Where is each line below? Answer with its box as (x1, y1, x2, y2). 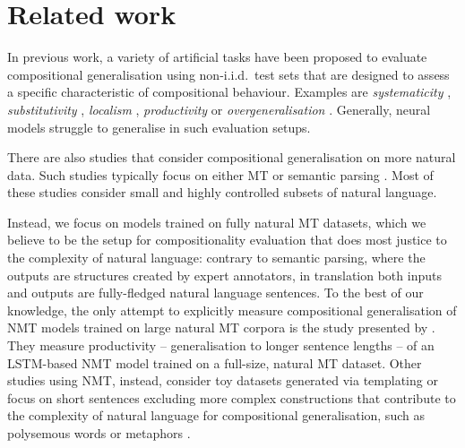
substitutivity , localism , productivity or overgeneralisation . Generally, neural (7, 99, 431, 118)
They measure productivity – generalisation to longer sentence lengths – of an (7, 336, 435, 355)
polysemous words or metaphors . (7, 424, 191, 442)
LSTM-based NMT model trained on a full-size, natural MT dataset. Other (7, 353, 422, 372)
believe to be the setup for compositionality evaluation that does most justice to (7, 230, 447, 249)
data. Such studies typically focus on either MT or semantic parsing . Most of (7, 165, 434, 184)
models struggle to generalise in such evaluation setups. (7, 117, 311, 136)
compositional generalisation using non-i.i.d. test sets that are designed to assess (7, 65, 450, 83)
